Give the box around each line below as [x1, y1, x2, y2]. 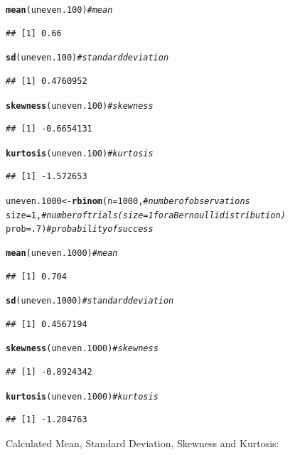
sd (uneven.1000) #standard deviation [6, 296, 174, 306]
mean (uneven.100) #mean [6, 5, 113, 15]
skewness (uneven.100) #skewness [6, 100, 154, 111]
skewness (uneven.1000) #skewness [6, 343, 159, 354]
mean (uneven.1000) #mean [6, 247, 118, 258]
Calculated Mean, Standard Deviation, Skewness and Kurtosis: [6, 435, 279, 450]
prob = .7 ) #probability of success [6, 224, 154, 235]
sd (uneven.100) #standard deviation [6, 53, 169, 63]
